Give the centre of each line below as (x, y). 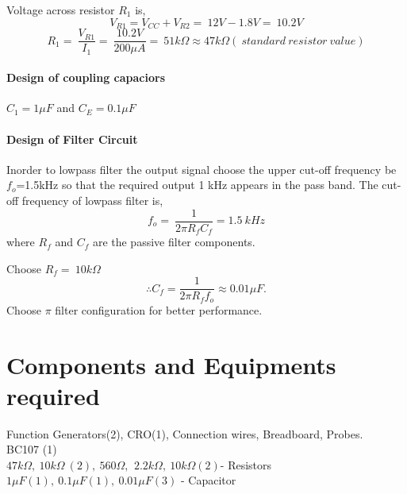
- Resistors (246, 464)
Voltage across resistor (61, 10)
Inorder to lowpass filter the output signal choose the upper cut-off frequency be (202, 169)
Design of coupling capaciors (86, 77)
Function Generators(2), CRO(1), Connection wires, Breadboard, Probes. (185, 433)
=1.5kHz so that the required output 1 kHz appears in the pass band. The (197, 185)
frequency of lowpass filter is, (92, 200)
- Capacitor (208, 480)
